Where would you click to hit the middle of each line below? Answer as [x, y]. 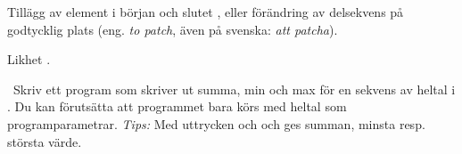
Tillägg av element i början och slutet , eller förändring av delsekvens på [206, 12]
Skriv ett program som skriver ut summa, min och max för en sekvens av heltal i [234, 89]
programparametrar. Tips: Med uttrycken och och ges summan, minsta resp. [216, 123]
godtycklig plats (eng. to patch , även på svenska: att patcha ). [173, 29]
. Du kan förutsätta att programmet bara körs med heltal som [177, 106]
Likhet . [29, 59]
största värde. [45, 141]
